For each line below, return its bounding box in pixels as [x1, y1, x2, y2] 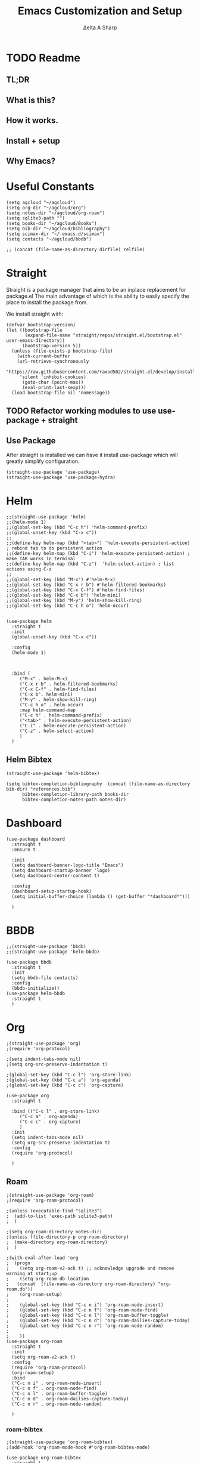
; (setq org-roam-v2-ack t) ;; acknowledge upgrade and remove [6, 1266, 174, 1271]
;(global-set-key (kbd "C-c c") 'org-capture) [6, 1082, 124, 1088]
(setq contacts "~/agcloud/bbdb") [6, 236, 92, 242]
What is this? [6, 95, 56, 105]
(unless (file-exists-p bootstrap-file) [11, 348, 113, 354]
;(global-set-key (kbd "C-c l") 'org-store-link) [6, 1072, 132, 1078]
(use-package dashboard [6, 836, 65, 842]
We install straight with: [6, 310, 64, 317]
